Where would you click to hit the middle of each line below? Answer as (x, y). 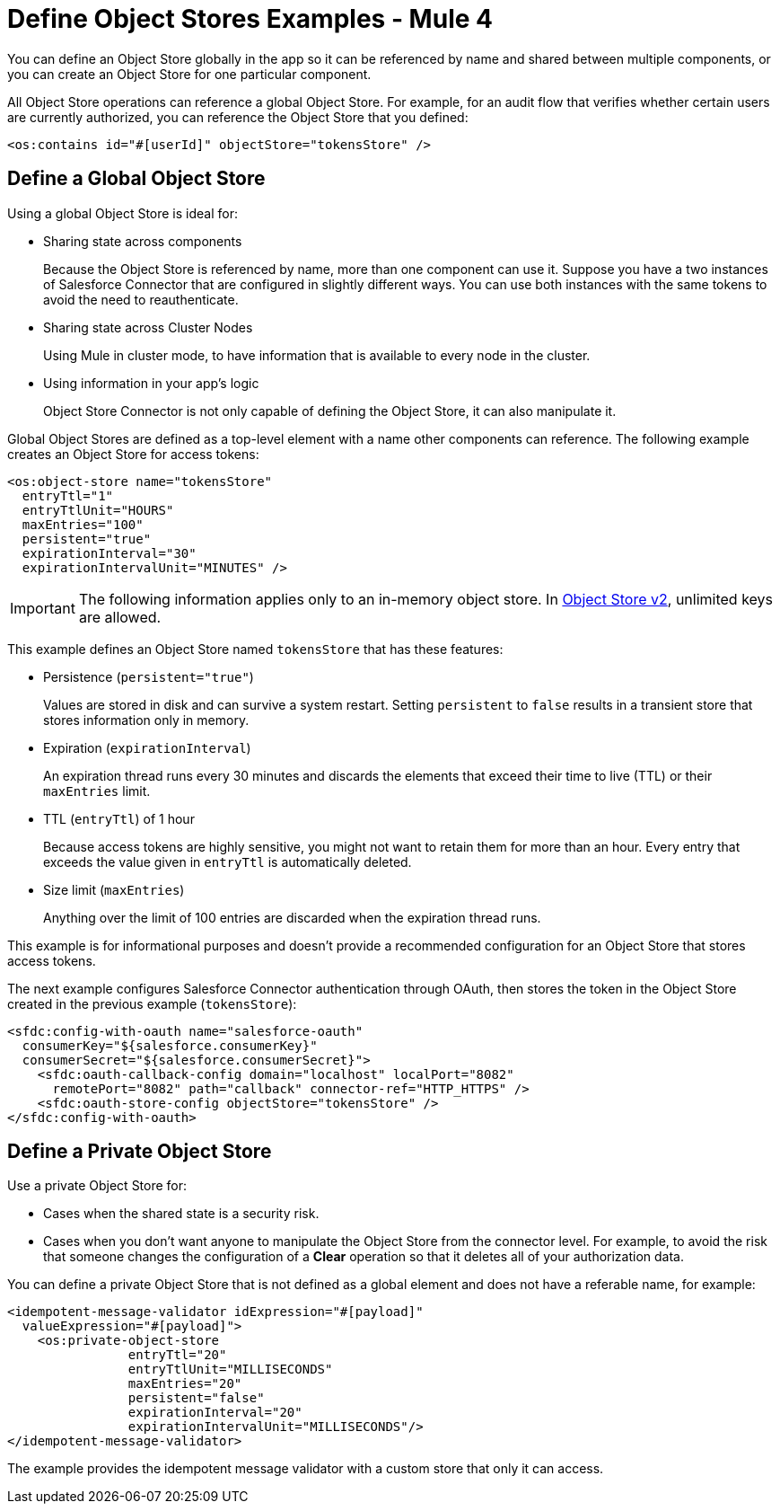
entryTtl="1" (68, 495)
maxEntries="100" (83, 524)
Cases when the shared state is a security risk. (181, 1214)
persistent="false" (196, 1398)
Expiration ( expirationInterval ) (147, 747)
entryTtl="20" (177, 1355)
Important (43, 608)
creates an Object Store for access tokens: (133, 454)
